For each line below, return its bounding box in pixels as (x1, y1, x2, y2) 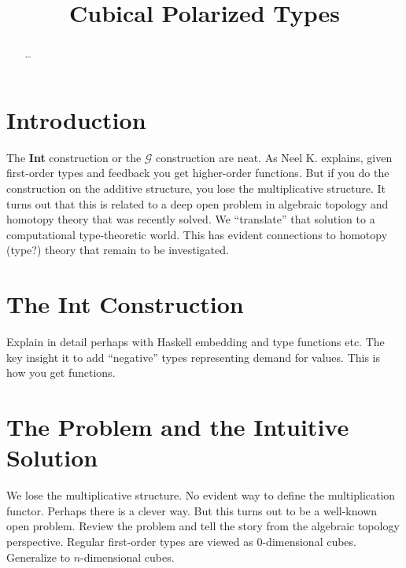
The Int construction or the (6, 149, 142, 165)
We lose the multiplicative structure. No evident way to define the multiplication (6, 487, 396, 503)
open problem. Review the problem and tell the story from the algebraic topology (6, 518, 400, 534)
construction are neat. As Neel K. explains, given (156, 149, 393, 165)
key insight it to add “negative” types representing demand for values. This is (6, 349, 381, 365)
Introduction (6, 103, 146, 135)
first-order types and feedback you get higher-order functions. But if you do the (6, 164, 389, 181)
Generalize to (6, 548, 71, 565)
